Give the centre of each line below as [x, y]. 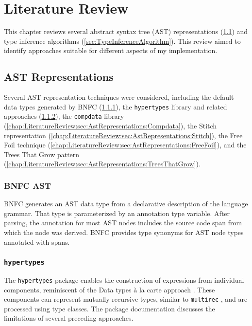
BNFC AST [28, 185]
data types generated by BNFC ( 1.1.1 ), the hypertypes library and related [116, 106]
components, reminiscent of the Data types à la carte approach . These [109, 289]
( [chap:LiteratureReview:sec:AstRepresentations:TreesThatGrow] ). [102, 164]
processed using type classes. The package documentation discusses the [109, 308]
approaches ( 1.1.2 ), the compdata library [64, 116]
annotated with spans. [37, 242]
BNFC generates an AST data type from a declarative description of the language [126, 204]
